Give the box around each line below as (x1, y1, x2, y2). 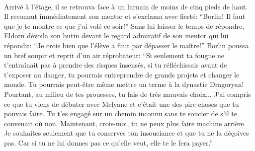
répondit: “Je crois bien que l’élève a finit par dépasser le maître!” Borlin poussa (4, 40, 249, 50)
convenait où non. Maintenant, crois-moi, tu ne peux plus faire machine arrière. (4, 118, 246, 128)
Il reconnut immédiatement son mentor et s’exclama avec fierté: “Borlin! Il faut (4, 11, 246, 21)
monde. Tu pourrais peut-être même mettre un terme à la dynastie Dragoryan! (4, 79, 244, 89)
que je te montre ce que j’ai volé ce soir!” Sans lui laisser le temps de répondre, (4, 20, 245, 31)
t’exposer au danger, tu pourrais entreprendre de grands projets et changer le (4, 69, 240, 79)
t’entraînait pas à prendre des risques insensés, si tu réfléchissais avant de (4, 60, 227, 70)
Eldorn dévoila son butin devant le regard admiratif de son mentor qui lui (4, 30, 229, 41)
